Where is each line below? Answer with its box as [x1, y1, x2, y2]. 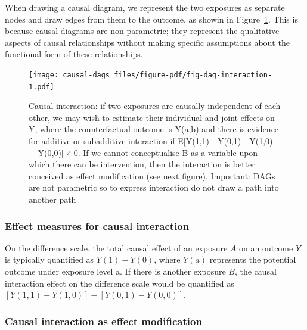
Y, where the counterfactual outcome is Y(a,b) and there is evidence [29, 123, 279, 135]
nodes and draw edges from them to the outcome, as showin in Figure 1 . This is [5, 13, 298, 25]
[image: [29, 70, 59, 79]
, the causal [234, 265, 277, 278]
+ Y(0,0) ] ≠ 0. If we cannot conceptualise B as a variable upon [29, 146, 258, 158]
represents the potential [209, 253, 296, 266]
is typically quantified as [5, 253, 94, 266]
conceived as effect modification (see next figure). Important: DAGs [29, 169, 275, 182]
